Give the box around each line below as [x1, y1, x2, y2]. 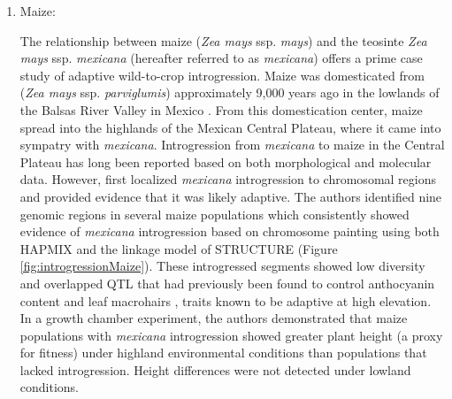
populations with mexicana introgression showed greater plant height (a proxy [19, 326, 443, 344]
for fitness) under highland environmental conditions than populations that [19, 343, 427, 362]
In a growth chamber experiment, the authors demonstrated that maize [19, 309, 408, 327]
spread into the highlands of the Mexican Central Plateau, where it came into [19, 118, 441, 136]
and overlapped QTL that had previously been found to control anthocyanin [19, 273, 435, 292]
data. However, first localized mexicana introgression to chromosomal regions [19, 170, 436, 188]
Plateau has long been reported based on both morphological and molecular [19, 152, 432, 171]
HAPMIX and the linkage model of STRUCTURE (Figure [19, 239, 338, 257]
